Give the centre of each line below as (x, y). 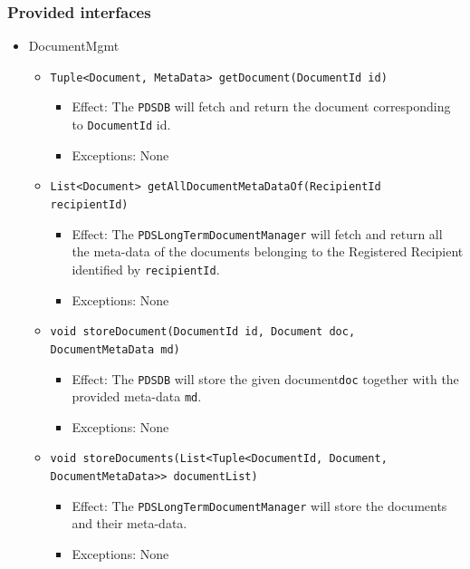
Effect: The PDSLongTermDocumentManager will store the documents (259, 505)
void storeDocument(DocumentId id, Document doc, (203, 332)
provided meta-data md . (137, 396)
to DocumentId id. (121, 125)
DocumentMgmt (74, 46)
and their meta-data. (129, 523)
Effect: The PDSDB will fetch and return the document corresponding (261, 106)
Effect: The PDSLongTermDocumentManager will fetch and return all (257, 233)
